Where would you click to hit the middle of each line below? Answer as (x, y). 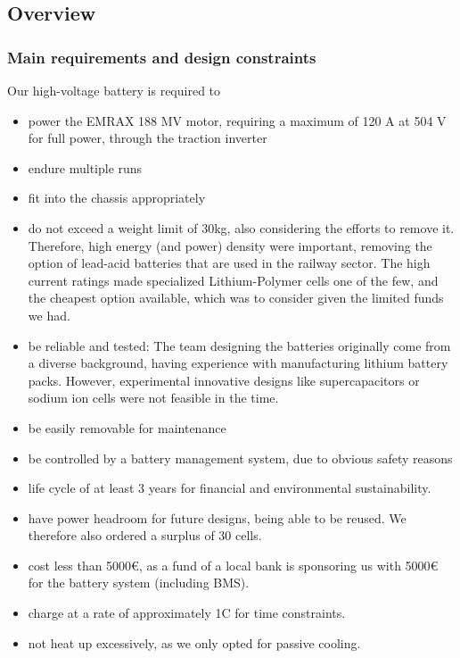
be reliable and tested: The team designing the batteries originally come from (239, 345)
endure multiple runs (85, 167)
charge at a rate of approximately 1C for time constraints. (187, 613)
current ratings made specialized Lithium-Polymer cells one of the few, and (233, 280)
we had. (49, 315)
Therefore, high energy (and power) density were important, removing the (230, 245)
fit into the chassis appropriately (117, 198)
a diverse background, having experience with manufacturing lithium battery (238, 363)
